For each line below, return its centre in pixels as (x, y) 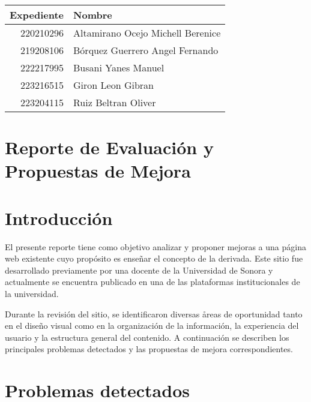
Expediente (37, 15)
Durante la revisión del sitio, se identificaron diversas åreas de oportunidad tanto (154, 313)
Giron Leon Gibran (113, 85)
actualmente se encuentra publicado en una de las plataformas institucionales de (152, 282)
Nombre (93, 15)
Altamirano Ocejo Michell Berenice (147, 33)
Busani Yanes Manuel (119, 67)
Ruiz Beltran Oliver (115, 102)
